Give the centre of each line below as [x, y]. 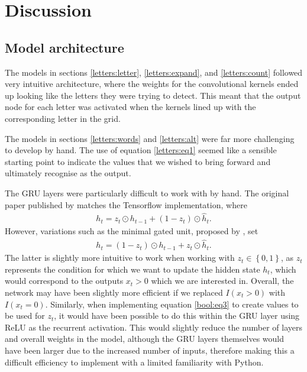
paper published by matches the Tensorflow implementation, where [126, 204]
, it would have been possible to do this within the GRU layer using [177, 316]
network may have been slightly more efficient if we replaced [114, 292]
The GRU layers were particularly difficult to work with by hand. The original [147, 193]
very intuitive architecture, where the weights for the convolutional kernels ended [152, 84]
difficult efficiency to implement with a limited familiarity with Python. [134, 362]
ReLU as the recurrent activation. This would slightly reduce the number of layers [153, 327]
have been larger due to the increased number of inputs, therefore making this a [150, 350]
